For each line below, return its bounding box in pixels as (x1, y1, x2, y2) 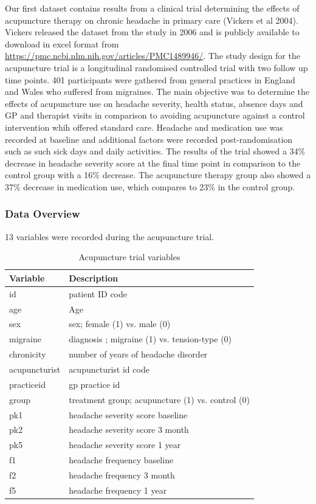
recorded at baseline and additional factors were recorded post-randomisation (5, 133, 293, 145)
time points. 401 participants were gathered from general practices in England (5, 73, 295, 86)
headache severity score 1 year (69, 438, 181, 451)
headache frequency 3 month (69, 468, 175, 481)
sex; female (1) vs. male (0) (69, 317, 171, 330)
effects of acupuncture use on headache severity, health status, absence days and (5, 97, 303, 109)
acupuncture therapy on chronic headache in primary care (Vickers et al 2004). (5, 13, 298, 26)
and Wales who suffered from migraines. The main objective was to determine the (5, 85, 309, 98)
